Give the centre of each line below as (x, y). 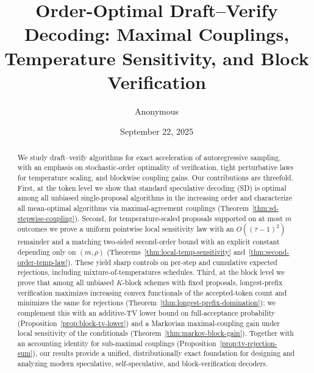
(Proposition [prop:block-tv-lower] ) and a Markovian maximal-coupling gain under (149, 323)
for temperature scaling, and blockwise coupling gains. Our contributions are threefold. (155, 177)
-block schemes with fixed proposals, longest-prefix (202, 282)
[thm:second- (269, 251)
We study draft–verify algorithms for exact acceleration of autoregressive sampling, (149, 157)
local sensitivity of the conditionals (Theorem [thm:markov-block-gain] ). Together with (155, 333)
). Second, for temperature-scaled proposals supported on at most (179, 218)
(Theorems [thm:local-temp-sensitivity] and (176, 251)
